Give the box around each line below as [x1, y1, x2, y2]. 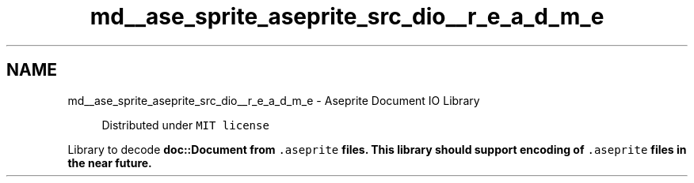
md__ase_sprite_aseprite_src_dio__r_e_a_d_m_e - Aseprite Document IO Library [67, 93, 480, 107]
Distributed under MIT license [101, 118, 269, 132]
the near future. [67, 155, 152, 170]
